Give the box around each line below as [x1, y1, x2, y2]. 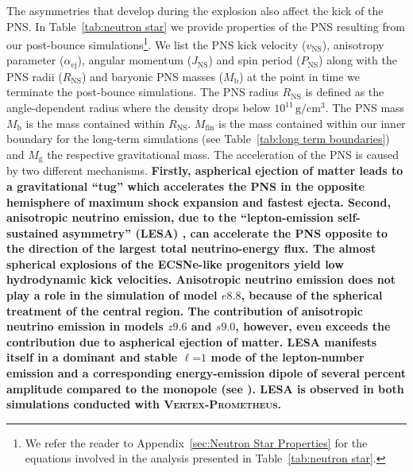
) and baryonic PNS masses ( [81, 68, 224, 84]
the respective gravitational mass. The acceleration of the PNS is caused [47, 145, 399, 162]
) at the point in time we [238, 68, 360, 84]
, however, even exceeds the [235, 318, 391, 335]
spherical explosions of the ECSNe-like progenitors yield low [6, 255, 344, 272]
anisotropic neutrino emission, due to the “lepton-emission [6, 209, 334, 226]
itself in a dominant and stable [6, 349, 178, 366]
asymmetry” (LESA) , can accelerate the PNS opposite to [62, 224, 388, 241]
